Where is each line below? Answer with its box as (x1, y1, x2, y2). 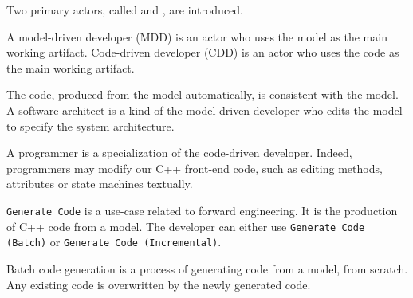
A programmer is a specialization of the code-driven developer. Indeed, (6, 144, 352, 161)
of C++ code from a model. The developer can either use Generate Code (6, 218, 365, 234)
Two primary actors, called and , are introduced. (6, 2, 244, 18)
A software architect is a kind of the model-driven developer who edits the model (6, 101, 403, 118)
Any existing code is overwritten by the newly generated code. (6, 276, 311, 292)
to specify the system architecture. (6, 117, 175, 134)
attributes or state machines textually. (6, 175, 193, 192)
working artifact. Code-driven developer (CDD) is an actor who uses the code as (6, 44, 399, 61)
